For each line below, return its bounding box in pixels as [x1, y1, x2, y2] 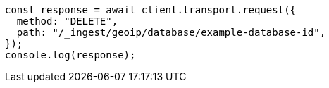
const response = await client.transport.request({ [5, 4, 297, 15]
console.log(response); [5, 49, 136, 61]
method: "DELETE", [16, 15, 118, 27]
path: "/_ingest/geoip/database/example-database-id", [16, 27, 326, 38]
